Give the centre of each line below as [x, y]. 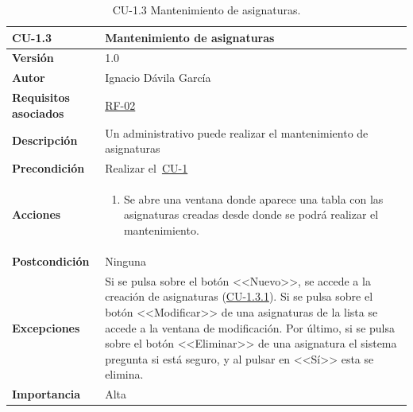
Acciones [37, 214]
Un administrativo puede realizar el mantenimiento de [237, 132]
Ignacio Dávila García [158, 78]
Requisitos [41, 97]
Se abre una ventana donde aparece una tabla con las [253, 198]
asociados [38, 113]
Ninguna [125, 260]
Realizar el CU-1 [147, 168]
